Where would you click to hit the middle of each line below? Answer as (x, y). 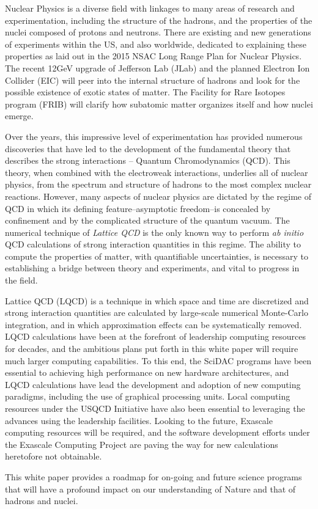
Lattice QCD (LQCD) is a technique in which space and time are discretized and (157, 300)
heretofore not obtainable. (54, 456)
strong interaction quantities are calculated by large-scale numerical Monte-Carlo (157, 313)
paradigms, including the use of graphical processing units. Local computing (148, 396)
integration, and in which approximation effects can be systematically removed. (153, 324)
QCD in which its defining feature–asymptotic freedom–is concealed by (138, 208)
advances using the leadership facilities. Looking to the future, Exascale (139, 420)
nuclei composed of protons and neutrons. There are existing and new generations (158, 32)
